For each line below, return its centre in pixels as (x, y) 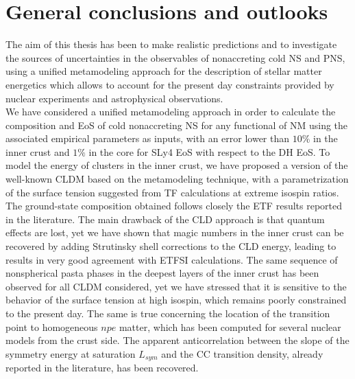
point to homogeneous (52, 326)
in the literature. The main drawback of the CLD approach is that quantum (165, 219)
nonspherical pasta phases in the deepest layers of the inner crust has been (162, 273)
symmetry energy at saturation (71, 353)
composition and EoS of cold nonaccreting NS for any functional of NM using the (177, 125)
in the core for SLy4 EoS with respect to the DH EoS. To (209, 151)
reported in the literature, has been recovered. (102, 368)
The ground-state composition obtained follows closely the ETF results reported (174, 206)
